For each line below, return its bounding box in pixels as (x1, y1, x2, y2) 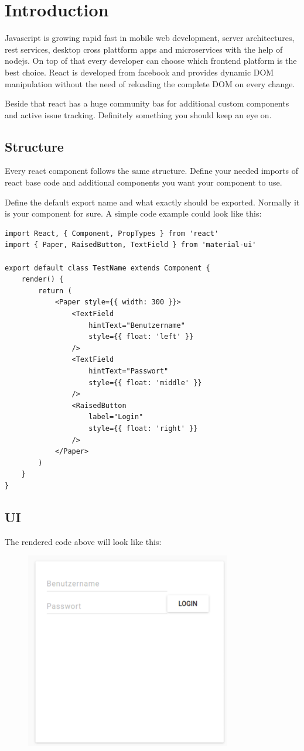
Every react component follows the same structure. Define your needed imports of (5, 164, 299, 177)
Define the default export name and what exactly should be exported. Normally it (5, 196, 300, 208)
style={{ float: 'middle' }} (88, 378, 202, 387)
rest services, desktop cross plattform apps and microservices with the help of (5, 43, 283, 55)
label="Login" (88, 413, 144, 421)
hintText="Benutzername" (88, 321, 185, 330)
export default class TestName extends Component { (5, 263, 210, 272)
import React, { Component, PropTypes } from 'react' (5, 229, 219, 238)
